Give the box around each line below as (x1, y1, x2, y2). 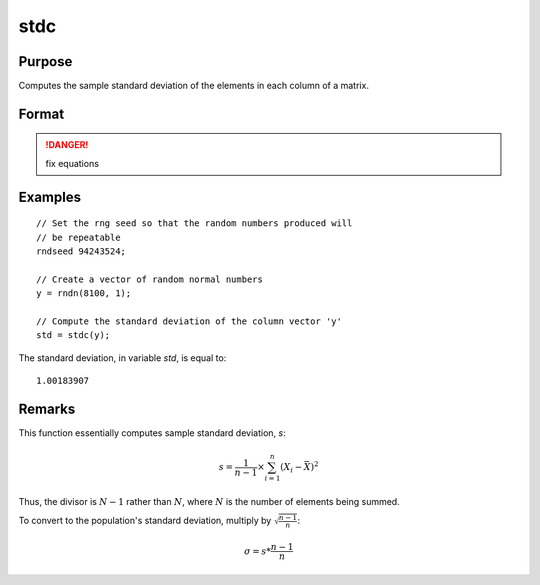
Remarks (18, 400, 76, 417)
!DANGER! (45, 139, 89, 151)
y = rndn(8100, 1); (36, 288, 132, 299)
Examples (18, 188, 82, 205)
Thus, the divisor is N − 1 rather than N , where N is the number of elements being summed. (18, 495, 400, 507)
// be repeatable (36, 231, 121, 243)
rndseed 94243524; (36, 246, 127, 257)
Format (18, 105, 65, 122)
